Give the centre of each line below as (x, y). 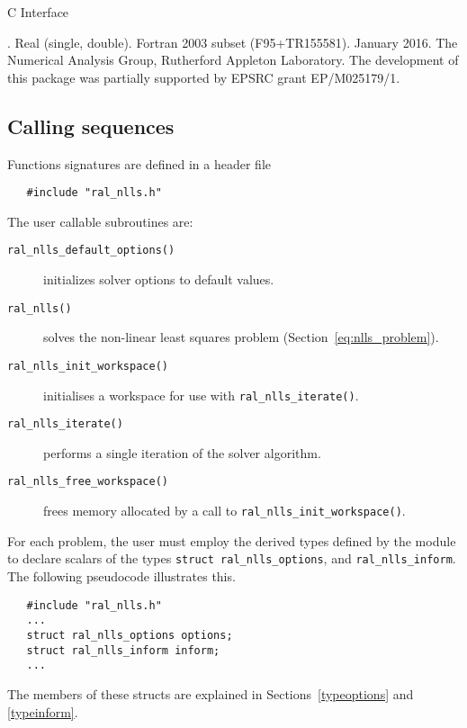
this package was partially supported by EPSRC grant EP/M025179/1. (204, 77)
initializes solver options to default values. (159, 279)
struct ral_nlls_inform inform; (123, 650)
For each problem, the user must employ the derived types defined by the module (232, 540)
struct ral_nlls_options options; (130, 635)
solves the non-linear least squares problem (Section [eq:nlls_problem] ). (241, 337)
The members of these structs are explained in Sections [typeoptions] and (211, 693)
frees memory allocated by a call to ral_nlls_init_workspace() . (225, 511)
